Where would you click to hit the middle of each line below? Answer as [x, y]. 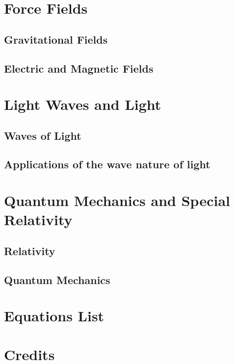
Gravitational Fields [56, 39]
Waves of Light [43, 135]
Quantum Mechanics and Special [117, 200]
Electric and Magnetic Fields [79, 68]
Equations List [54, 316]
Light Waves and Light [83, 104]
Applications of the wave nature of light [107, 164]
